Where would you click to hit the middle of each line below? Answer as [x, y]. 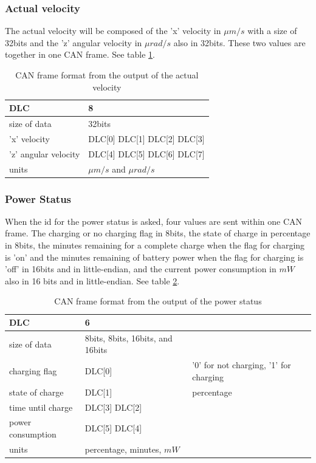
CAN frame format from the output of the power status [158, 301]
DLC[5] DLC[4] [113, 428]
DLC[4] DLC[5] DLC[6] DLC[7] [146, 153]
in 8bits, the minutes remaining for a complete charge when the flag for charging [155, 245]
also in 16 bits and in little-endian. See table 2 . [92, 280]
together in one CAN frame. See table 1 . [80, 54]
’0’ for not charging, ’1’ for [242, 365]
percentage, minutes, [123, 449]
